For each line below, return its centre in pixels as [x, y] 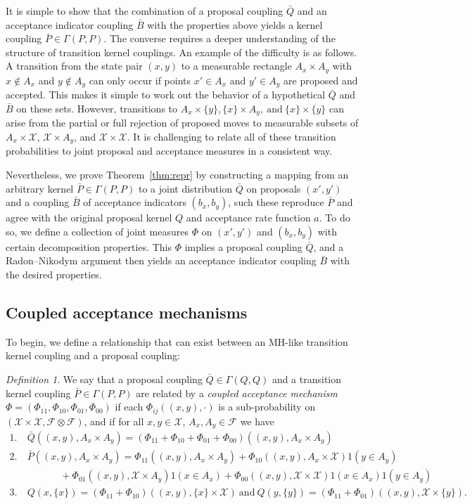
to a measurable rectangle [236, 66]
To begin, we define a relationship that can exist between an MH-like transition [177, 341]
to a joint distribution [185, 188]
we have [257, 421]
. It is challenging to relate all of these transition [231, 136]
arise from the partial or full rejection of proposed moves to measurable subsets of [182, 123]
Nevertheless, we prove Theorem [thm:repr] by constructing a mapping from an [177, 174]
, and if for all [114, 421]
